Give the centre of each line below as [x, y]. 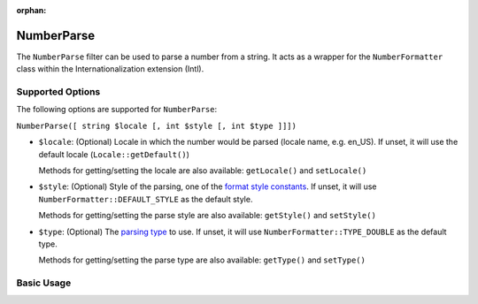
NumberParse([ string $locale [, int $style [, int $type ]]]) [156, 125]
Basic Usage [44, 283]
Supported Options [58, 92]
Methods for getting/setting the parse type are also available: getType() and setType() [202, 260]
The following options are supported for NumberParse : [117, 110]
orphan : [31, 10]
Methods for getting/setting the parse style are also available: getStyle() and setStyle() [207, 216]
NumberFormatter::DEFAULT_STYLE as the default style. [146, 199]
